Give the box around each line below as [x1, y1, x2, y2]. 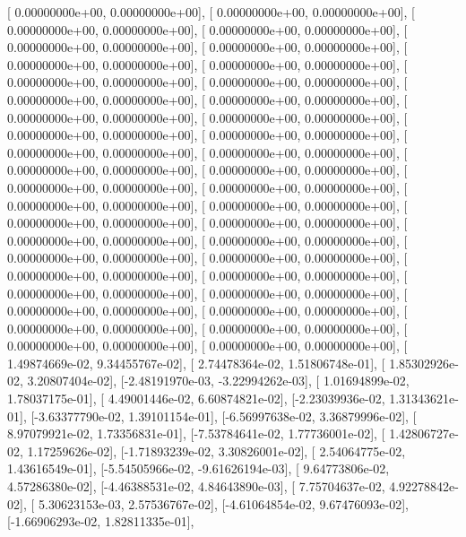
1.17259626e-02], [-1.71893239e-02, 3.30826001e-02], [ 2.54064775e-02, [27, 441, 406, 460]
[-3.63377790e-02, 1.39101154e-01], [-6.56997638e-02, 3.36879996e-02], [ [30, 406, 417, 425]
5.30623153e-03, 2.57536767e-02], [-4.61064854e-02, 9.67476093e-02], [38, 494, 409, 513]
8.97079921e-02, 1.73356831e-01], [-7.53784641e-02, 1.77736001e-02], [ [7, 424, 385, 443]
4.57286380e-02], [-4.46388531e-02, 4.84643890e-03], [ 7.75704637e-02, [7, 477, 385, 496]
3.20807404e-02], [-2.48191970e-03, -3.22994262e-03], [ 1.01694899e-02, [27, 371, 410, 390]
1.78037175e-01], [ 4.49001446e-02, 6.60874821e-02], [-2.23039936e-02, [7, 389, 385, 408]
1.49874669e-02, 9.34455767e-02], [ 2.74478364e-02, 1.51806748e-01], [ [7, 353, 385, 372]
